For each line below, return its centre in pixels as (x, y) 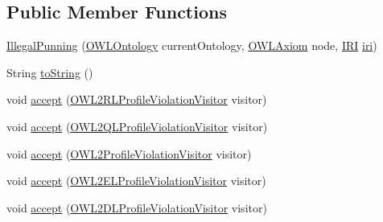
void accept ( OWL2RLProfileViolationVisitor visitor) (137, 99)
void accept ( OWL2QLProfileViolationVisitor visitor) (137, 126)
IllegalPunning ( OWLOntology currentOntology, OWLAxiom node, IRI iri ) (192, 45)
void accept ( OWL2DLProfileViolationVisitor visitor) (137, 207)
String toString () (50, 72)
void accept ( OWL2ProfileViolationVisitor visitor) (129, 153)
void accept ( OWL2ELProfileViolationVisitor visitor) (136, 181)
